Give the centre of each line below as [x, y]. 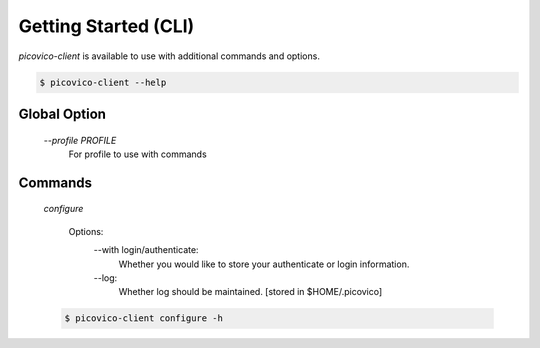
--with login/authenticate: [146, 250]
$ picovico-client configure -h [144, 318]
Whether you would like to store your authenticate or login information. [264, 264]
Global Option [62, 113]
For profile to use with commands [137, 154]
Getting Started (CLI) [106, 26]
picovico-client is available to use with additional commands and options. [169, 56]
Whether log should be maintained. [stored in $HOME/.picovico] [250, 292]
